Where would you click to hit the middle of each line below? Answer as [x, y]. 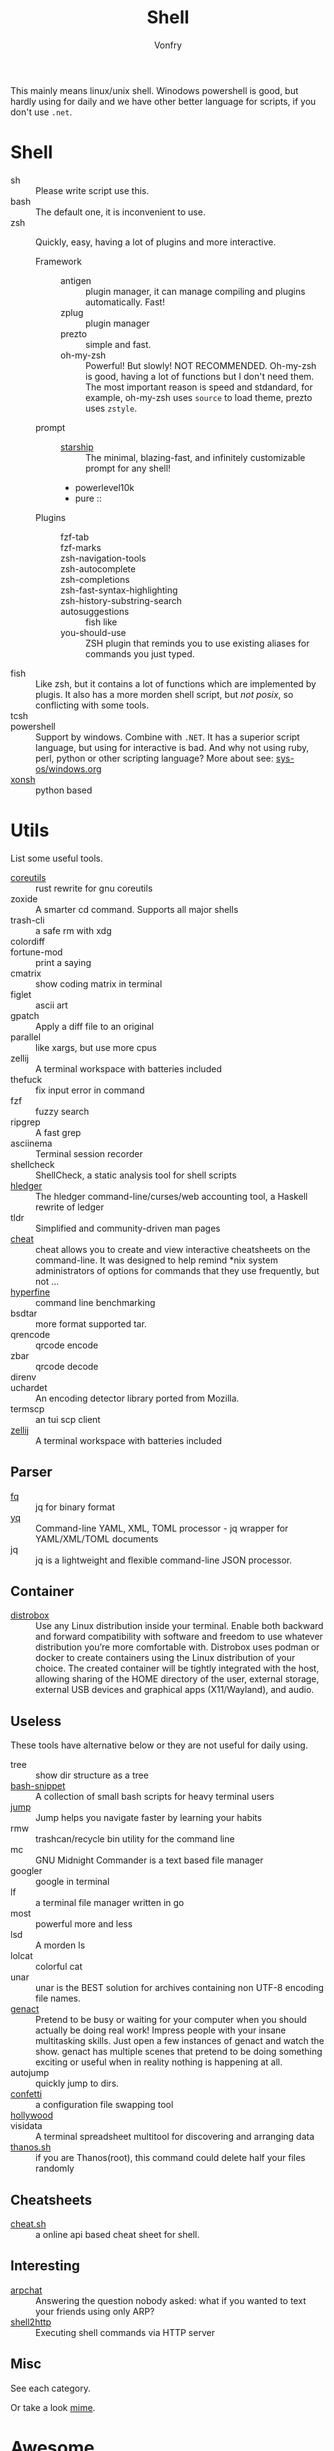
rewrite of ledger [70, 1207]
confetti [26, 2094]
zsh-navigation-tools [103, 558]
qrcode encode [67, 1345]
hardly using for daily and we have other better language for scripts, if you [163, 101]
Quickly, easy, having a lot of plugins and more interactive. [156, 242]
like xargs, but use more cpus [96, 1047]
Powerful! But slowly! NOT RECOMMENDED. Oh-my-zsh [201, 365]
